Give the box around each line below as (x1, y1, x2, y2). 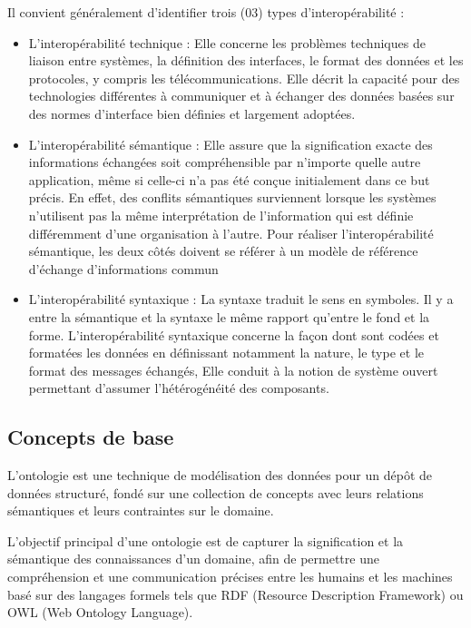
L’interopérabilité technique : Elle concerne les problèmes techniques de (28, 33, 426, 52)
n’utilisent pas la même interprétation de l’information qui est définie (28, 205, 414, 224)
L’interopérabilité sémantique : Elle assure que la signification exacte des (28, 134, 433, 153)
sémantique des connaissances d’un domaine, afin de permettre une (7, 549, 379, 568)
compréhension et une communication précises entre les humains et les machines (7, 567, 453, 586)
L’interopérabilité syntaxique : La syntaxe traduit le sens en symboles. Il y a (28, 289, 454, 309)
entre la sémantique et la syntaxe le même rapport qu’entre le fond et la (28, 307, 430, 326)
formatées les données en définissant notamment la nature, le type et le (28, 343, 424, 362)
